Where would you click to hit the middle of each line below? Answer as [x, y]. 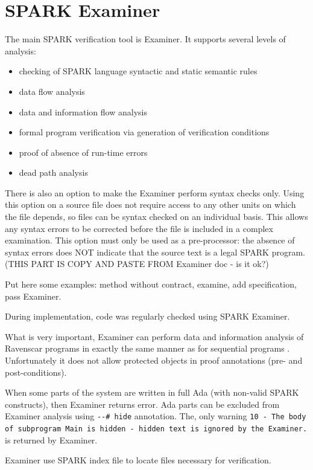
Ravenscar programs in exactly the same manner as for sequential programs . [147, 348]
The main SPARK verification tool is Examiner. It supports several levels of [145, 39]
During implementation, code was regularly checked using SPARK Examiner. [147, 316]
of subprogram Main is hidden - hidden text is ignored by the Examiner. [156, 429]
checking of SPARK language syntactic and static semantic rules [138, 71]
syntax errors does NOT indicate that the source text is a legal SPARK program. [155, 252]
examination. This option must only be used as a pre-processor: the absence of [150, 240]
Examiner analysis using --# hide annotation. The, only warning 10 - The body [156, 416]
